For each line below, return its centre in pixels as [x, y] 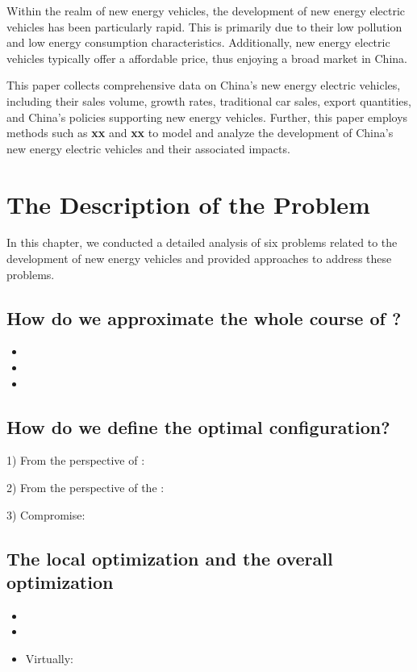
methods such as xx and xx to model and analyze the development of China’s [200, 133]
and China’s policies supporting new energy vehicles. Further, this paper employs [207, 117]
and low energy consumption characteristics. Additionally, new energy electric [198, 42]
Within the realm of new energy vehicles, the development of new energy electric [206, 10]
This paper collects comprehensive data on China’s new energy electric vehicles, [204, 85]
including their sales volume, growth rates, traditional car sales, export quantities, [209, 100]
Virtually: [49, 658]
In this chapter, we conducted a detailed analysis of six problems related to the [202, 242]
